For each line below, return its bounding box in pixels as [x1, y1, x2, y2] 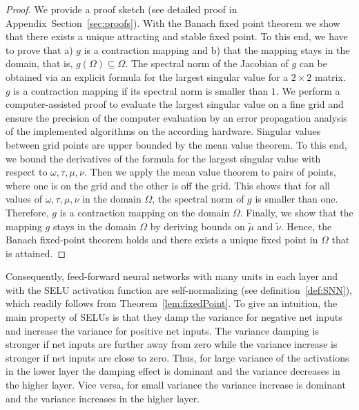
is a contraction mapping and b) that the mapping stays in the [84, 42, 350, 57]
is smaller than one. [255, 192, 338, 206]
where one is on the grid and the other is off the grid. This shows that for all [6, 178, 330, 192]
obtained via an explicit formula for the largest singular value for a [6, 69, 289, 84]
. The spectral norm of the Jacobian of [125, 56, 289, 71]
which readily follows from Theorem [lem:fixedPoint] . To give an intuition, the [6, 296, 338, 310]
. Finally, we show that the [240, 205, 353, 219]
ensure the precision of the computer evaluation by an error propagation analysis [6, 110, 347, 124]
